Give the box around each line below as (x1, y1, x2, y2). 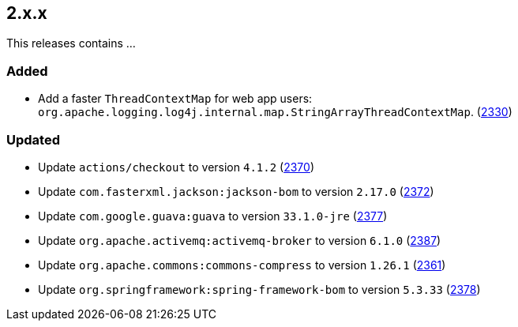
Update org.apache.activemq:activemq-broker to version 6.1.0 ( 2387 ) (38, 233, 441, 247)
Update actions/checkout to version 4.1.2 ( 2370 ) (38, 160, 314, 174)
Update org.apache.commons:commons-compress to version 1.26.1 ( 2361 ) (38, 257, 446, 272)
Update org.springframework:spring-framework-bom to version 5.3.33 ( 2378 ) (38, 282, 481, 296)
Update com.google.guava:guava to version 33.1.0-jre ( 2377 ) (38, 209, 388, 223)
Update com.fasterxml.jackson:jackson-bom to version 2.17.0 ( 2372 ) (38, 184, 434, 198)
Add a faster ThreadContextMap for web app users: (38, 92, 313, 106)
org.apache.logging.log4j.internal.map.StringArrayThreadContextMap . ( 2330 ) (38, 105, 512, 119)
